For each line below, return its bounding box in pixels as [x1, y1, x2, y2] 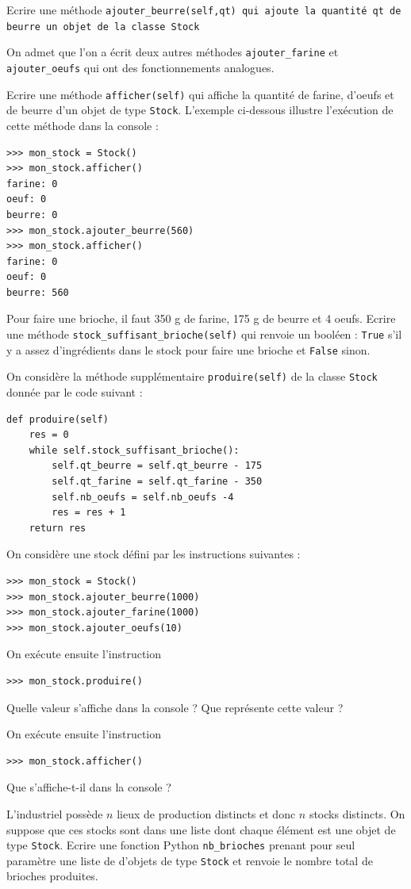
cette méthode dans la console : [6, 117, 159, 133]
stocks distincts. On [309, 805, 405, 822]
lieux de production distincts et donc [117, 805, 296, 822]
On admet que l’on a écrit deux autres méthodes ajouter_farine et [6, 44, 339, 60]
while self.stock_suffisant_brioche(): [29, 444, 240, 456]
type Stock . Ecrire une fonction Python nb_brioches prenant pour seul [6, 837, 355, 853]
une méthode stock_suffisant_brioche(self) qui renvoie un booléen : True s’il [6, 326, 402, 343]
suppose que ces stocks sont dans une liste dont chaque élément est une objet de [6, 821, 396, 837]
